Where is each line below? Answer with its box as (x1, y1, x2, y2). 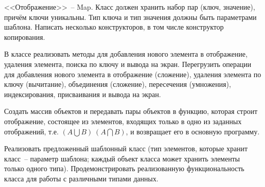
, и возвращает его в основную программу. (126, 126, 260, 136)
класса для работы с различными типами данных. (4, 173, 159, 183)
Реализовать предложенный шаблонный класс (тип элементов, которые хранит (4, 143, 248, 154)
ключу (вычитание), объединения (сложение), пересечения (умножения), (4, 79, 231, 89)
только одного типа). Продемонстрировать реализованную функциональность (4, 163, 245, 174)
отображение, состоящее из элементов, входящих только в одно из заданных (4, 115, 242, 126)
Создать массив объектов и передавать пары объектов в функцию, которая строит (4, 106, 258, 116)
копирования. (4, 31, 45, 42)
